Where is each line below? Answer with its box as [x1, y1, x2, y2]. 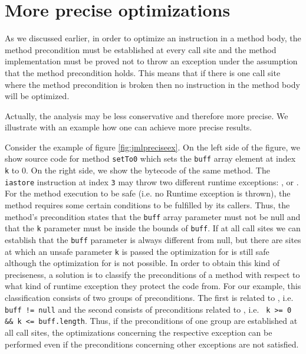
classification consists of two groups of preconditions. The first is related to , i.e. [5, 291, 294, 304]
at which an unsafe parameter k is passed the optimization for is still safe [5, 245, 269, 257]
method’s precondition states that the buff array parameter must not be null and [5, 210, 301, 222]
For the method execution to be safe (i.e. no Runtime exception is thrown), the [5, 187, 291, 199]
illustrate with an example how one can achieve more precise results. [5, 121, 252, 133]
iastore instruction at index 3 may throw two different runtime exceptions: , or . [5, 175, 299, 188]
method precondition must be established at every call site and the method [5, 43, 277, 55]
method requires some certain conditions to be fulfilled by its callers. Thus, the [5, 199, 290, 211]
